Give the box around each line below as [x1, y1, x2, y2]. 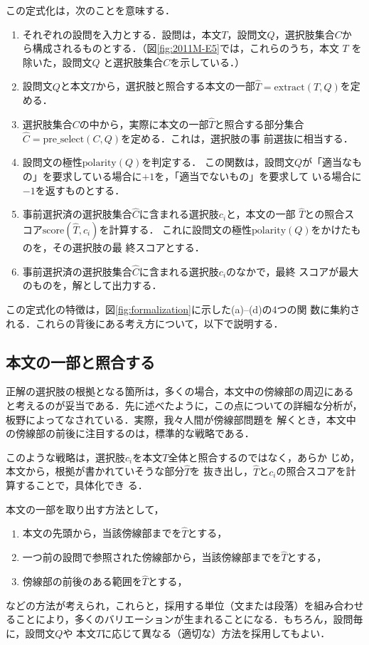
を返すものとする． [35, 182, 125, 197]
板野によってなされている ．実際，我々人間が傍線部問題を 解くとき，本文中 [6, 411, 356, 426]
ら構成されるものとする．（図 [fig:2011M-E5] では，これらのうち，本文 [22, 41, 339, 56]
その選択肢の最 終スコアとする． [52, 240, 205, 254]
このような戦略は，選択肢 [6, 449, 125, 464]
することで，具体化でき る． [15, 478, 148, 493]
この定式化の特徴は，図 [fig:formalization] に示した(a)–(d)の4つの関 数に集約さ [6, 302, 360, 316]
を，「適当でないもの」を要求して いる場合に [154, 169, 362, 183]
